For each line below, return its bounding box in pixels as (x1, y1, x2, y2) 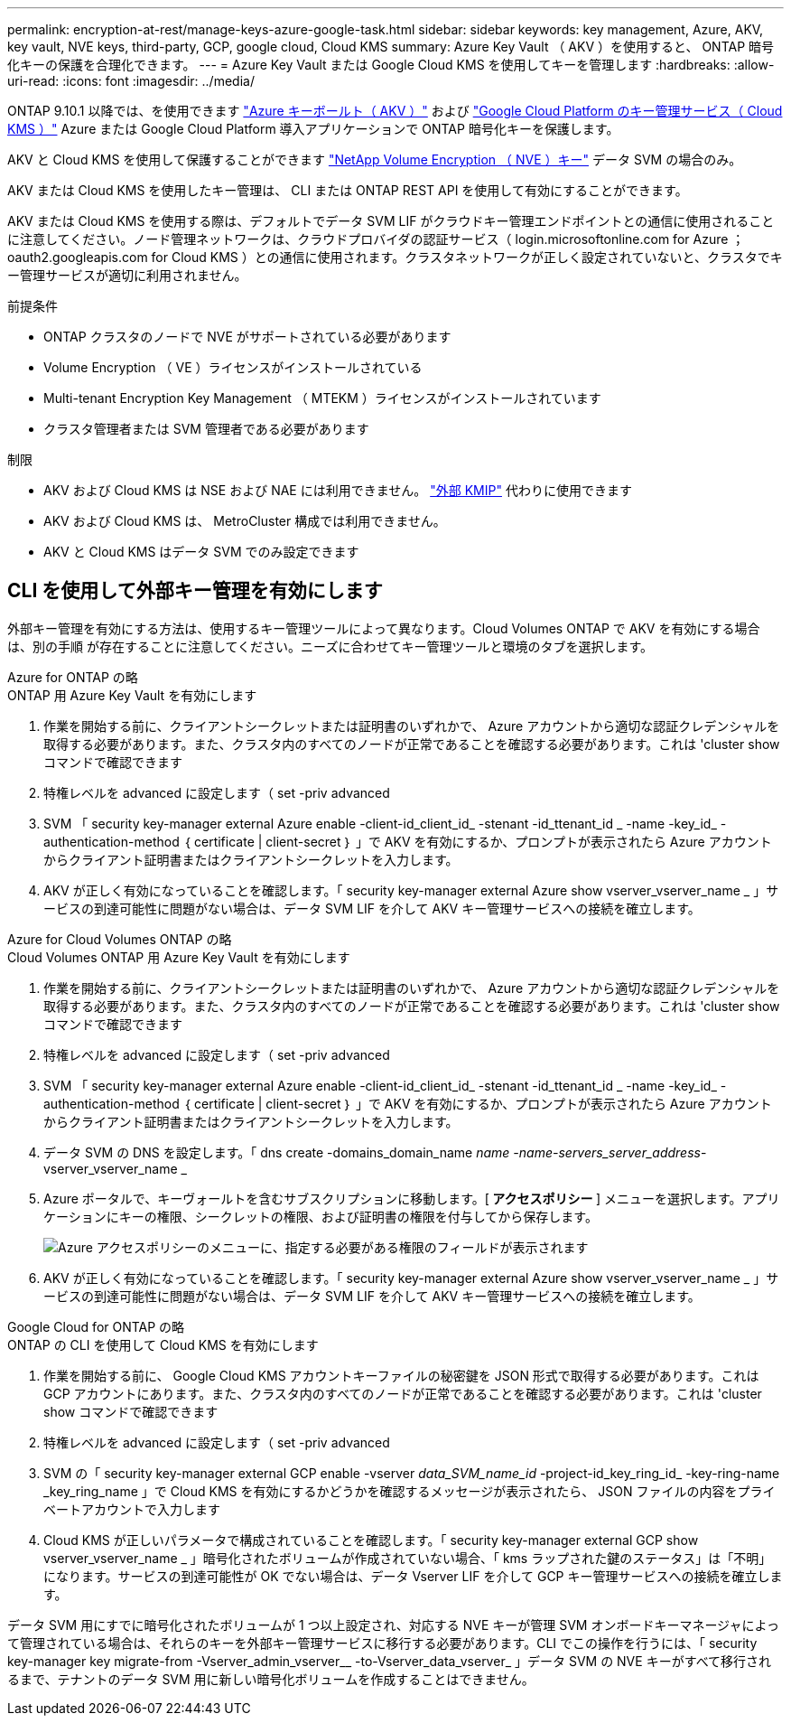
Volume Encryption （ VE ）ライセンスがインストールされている (43, 360, 423, 375)
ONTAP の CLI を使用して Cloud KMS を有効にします (7, 1336, 319, 1353)
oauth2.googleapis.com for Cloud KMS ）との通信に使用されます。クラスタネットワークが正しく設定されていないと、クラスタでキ (7, 249, 783, 265)
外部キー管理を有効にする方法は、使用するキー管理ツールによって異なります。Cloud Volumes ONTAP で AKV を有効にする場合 (7, 620, 760, 636)
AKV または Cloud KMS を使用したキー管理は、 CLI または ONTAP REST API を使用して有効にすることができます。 (7, 183, 688, 198)
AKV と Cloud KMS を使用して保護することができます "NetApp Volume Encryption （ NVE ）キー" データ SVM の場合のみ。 (7, 152, 742, 167)
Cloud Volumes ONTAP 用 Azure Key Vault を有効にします (7, 949, 350, 965)
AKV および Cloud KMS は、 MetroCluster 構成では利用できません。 (43, 513, 446, 529)
